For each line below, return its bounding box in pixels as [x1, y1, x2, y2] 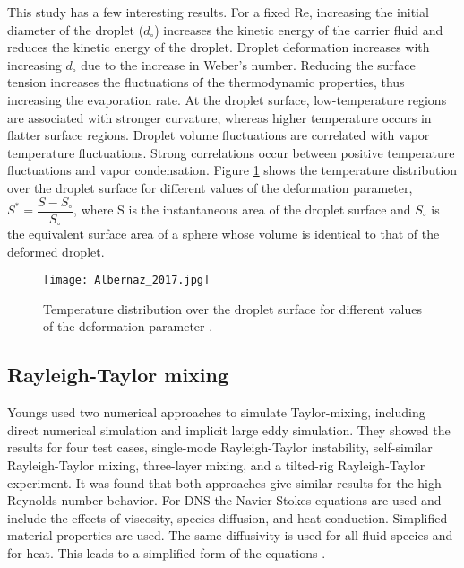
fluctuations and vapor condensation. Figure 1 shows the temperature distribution [7, 161, 458, 179]
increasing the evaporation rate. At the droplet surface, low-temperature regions [7, 90, 447, 109]
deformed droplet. [7, 241, 105, 260]
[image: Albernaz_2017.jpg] [43, 274, 211, 287]
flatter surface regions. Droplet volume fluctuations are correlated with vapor [7, 126, 430, 144]
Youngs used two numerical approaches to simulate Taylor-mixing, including [7, 403, 425, 422]
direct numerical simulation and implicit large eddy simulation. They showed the [7, 420, 451, 439]
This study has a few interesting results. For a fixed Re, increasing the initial [7, 3, 429, 21]
